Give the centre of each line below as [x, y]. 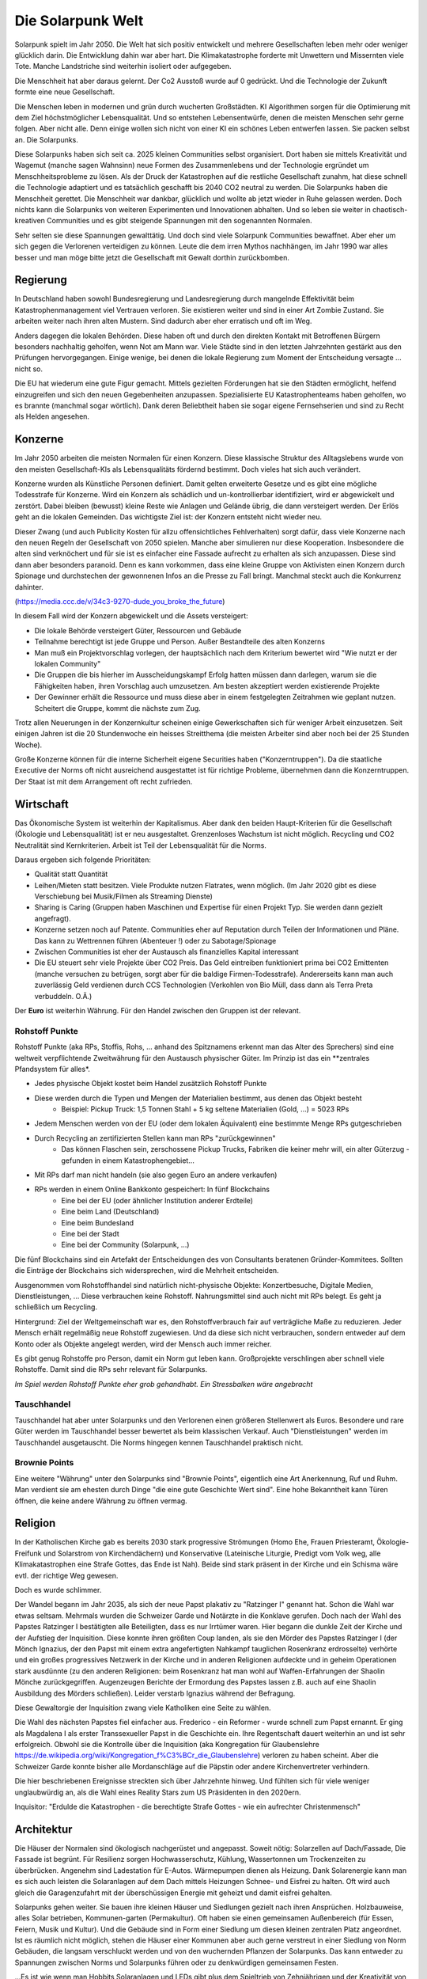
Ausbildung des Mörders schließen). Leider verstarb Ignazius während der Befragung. [155, 1693]
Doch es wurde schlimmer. [58, 1590]
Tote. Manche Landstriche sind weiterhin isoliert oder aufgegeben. [123, 66]
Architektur [43, 1829]
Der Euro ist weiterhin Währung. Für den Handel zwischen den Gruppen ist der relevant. [158, 1010]
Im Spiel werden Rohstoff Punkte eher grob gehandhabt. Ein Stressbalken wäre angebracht [164, 1384]
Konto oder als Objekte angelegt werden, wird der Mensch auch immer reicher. [143, 1344]
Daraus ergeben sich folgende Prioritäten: [83, 860]
